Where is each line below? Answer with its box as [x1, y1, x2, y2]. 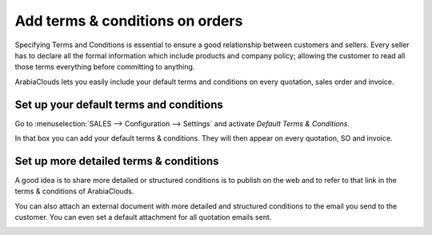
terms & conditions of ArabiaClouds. [14, 186, 134, 196]
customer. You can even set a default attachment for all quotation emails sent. [14, 213, 272, 222]
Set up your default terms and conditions [14, 98, 223, 111]
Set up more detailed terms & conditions [14, 154, 219, 168]
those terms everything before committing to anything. [14, 62, 195, 72]
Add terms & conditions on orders [14, 12, 243, 30]
